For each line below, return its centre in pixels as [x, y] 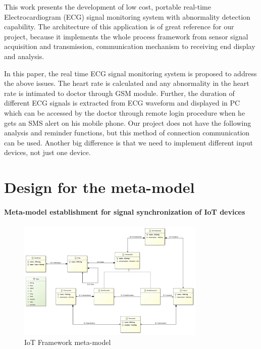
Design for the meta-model [99, 187]
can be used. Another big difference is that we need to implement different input [128, 142]
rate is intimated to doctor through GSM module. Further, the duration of [119, 93]
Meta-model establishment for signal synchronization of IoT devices [125, 211]
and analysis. [24, 56]
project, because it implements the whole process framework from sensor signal [126, 36]
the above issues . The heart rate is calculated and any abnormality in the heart [127, 83]
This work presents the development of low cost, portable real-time [108, 7]
